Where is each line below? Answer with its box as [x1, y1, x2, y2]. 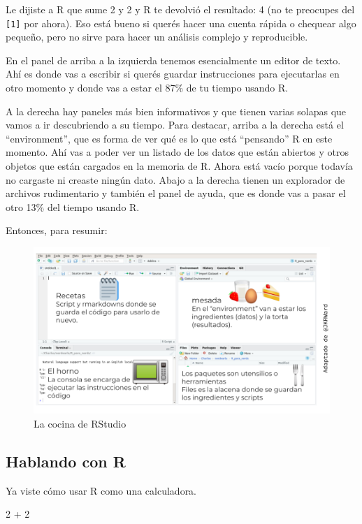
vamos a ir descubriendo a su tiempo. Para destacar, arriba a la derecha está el [6, 117, 344, 132]
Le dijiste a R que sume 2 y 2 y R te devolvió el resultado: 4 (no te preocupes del [6, 2, 355, 16]
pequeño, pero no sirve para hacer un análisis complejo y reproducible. [6, 29, 308, 44]
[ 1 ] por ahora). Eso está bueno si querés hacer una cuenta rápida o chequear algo [6, 15, 356, 30]
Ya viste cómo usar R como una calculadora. [6, 483, 197, 497]
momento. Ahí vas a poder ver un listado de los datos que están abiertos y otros [6, 145, 349, 159]
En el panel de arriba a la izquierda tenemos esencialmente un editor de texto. [6, 52, 341, 67]
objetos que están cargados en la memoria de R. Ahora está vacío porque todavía [6, 159, 353, 173]
